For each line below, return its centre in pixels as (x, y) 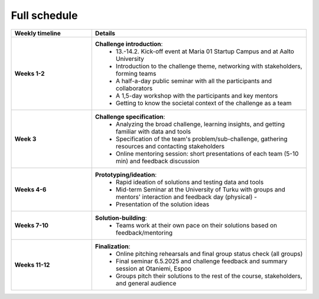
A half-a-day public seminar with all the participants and (193, 81)
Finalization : (113, 246)
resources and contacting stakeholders (170, 146)
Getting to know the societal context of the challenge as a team (204, 103)
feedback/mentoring (144, 232)
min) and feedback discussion (158, 161)
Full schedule (44, 15)
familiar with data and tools (153, 131)
